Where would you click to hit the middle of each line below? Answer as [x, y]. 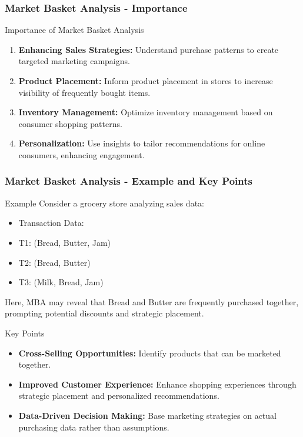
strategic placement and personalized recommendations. [119, 396]
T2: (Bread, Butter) [54, 262]
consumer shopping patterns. [70, 123]
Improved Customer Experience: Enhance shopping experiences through [157, 384]
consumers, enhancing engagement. [81, 154]
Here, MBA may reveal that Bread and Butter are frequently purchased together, [152, 301]
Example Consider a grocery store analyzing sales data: [104, 203]
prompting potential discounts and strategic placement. [104, 313]
